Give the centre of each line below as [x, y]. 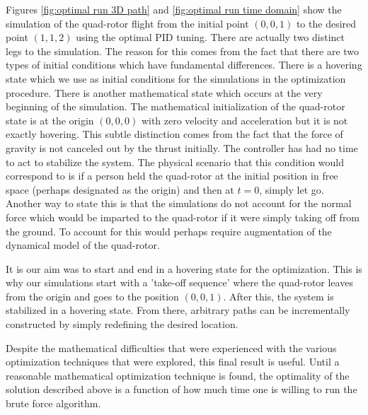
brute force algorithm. [53, 403]
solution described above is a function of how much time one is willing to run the [182, 389]
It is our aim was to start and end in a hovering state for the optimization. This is [184, 268]
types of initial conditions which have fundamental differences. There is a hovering [184, 65]
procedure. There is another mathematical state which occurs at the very [164, 92]
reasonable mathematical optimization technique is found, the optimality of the [178, 375]
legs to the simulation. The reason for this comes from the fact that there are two [183, 51]
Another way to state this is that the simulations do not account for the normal [179, 203]
